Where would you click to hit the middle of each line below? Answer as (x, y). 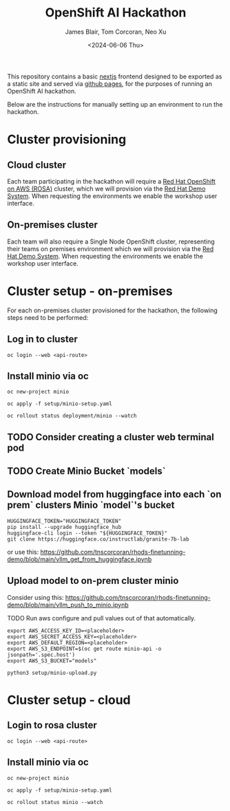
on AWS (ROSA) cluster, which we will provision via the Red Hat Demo (106, 188)
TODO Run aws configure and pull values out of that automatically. (102, 618)
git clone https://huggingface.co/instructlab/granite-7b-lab (98, 539)
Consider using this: (35, 597)
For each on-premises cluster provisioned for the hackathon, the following (113, 310)
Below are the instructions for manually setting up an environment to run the (115, 104)
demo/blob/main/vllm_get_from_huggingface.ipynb (80, 559)
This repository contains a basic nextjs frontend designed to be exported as (115, 76)
